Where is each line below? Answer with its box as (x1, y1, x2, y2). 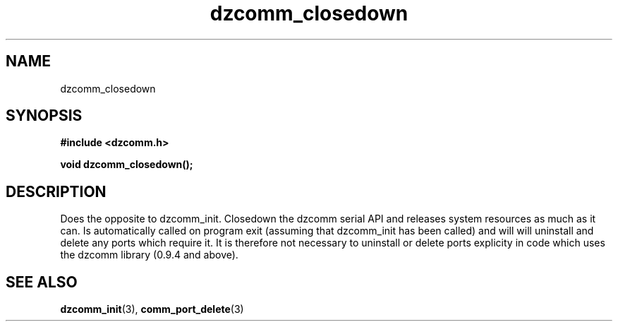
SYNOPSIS (6, 107, 83, 125)
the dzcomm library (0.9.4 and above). (60, 249, 238, 261)
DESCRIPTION (6, 182, 107, 201)
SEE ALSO (6, 273, 78, 291)
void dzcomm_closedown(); (60, 158, 193, 171)
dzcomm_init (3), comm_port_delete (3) (60, 303, 244, 316)
